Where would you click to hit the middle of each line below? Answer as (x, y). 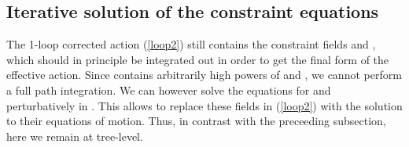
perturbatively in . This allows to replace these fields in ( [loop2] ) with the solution (204, 105)
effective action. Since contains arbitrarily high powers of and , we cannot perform (204, 75)
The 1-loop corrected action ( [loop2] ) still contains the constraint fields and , (191, 44)
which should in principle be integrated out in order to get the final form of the (198, 59)
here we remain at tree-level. (75, 136)
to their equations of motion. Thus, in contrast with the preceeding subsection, (196, 121)
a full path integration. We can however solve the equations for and (169, 90)
